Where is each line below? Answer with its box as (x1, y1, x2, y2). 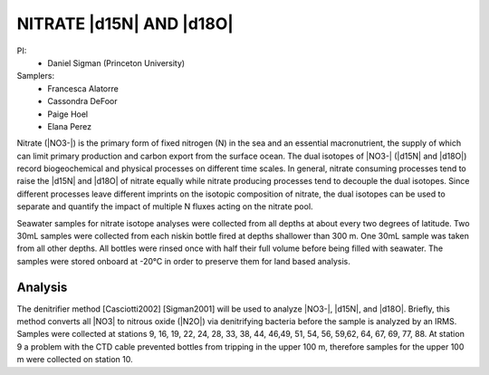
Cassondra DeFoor (47, 96, 118, 107)
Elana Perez (47, 120, 92, 131)
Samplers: (16, 71, 54, 82)
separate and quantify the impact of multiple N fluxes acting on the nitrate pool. (16, 201, 313, 212)
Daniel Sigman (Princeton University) (47, 57, 186, 68)
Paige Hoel (47, 109, 89, 120)
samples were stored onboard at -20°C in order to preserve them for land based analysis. (16, 255, 350, 266)
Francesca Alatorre (47, 82, 120, 94)
